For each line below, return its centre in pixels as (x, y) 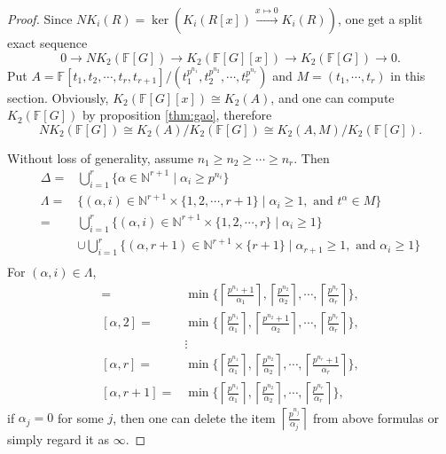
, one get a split (380, 19)
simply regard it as (58, 438)
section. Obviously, (58, 97)
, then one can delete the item (194, 417)
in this (408, 75)
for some (80, 417)
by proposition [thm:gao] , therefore (177, 115)
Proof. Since (40, 19)
